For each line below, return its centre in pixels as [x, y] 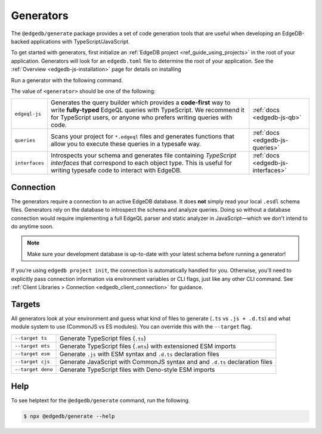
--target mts [32, 346]
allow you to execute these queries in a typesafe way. [126, 144]
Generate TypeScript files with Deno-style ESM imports [137, 370]
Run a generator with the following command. [67, 80]
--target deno [34, 370]
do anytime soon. [32, 226]
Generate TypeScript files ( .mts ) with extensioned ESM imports [148, 346]
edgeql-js [28, 114]
